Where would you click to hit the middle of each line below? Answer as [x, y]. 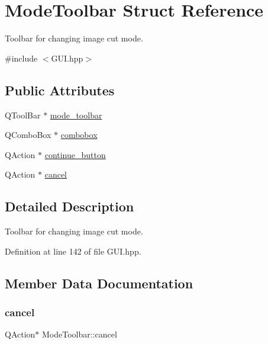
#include [21, 58]
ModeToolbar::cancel [80, 334]
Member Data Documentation [99, 283]
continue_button [75, 154]
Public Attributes [60, 90]
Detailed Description [70, 206]
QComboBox [28, 135]
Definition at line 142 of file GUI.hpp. [73, 251]
